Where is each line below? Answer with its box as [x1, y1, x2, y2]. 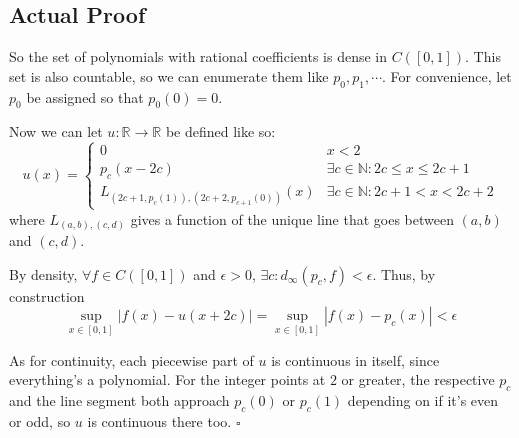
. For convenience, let [382, 65, 512, 86]
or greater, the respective [341, 369, 495, 390]
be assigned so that [26, 86, 144, 107]
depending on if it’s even [347, 389, 499, 410]
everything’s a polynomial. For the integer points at [9, 369, 326, 390]
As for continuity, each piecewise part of [9, 349, 254, 370]
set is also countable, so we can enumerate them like [9, 65, 329, 86]
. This [465, 46, 501, 67]
